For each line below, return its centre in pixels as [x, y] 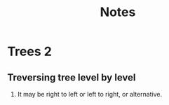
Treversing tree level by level [72, 77]
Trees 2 [30, 51]
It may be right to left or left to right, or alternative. [90, 94]
